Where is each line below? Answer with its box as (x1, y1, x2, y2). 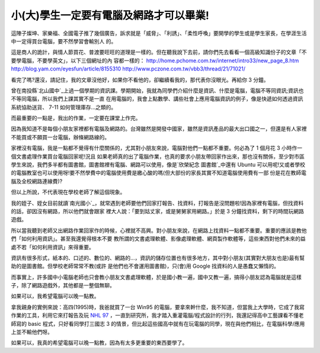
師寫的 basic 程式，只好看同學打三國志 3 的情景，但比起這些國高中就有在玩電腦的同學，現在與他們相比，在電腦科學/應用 (11, 320, 305, 327)
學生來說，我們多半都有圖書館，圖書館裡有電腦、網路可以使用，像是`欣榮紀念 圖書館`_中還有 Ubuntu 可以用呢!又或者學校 (11, 161, 305, 168)
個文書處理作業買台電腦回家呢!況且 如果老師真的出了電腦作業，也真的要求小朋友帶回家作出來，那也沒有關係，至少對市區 (11, 153, 305, 160)
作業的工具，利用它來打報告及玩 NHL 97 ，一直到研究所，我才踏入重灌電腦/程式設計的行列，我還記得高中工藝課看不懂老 (11, 312, 305, 319)
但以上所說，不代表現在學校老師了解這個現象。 (11, 188, 126, 195)
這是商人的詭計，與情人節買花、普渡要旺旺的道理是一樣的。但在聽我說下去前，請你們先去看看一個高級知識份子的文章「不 (11, 49, 307, 56)
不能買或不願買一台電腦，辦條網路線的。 (11, 133, 110, 140)
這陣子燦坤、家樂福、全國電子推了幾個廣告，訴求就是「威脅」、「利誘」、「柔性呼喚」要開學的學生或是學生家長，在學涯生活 (11, 30, 307, 37)
